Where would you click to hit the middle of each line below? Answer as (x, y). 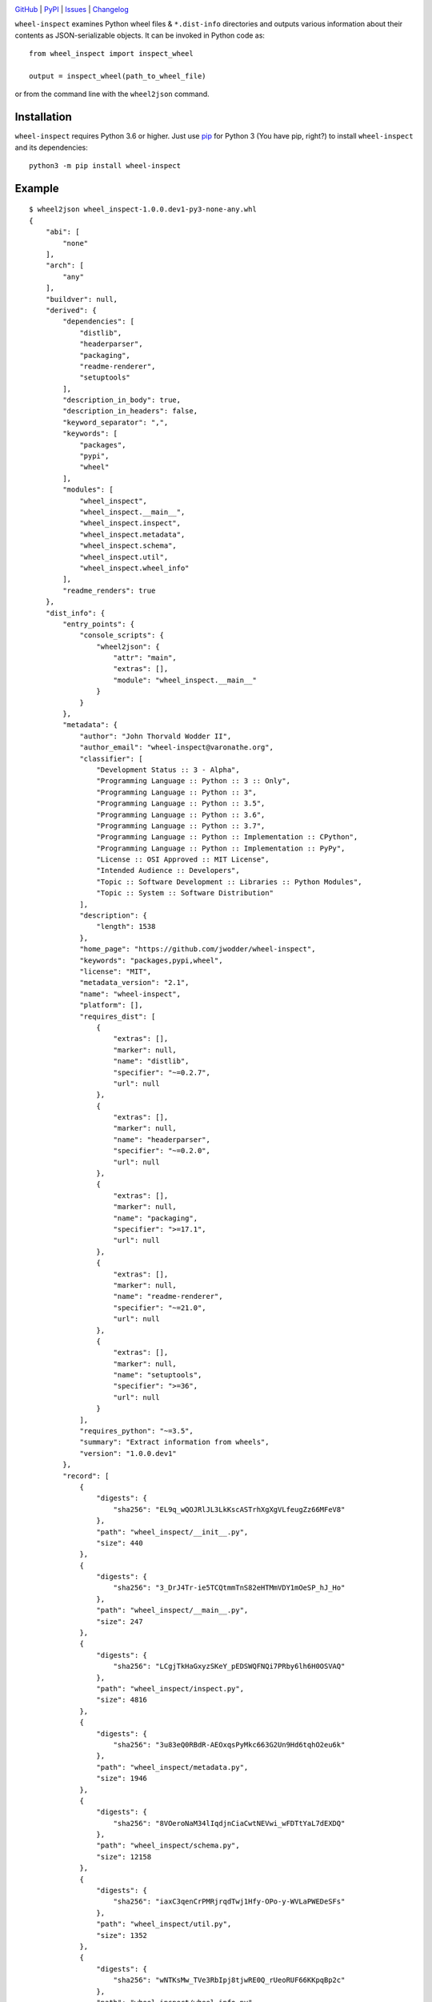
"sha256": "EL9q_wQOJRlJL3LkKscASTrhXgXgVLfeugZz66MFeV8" (229, 1509)
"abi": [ (62, 232)
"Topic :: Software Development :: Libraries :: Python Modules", (229, 882)
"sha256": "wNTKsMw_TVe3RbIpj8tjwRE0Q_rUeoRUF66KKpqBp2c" (229, 1980)
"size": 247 (120, 1621)
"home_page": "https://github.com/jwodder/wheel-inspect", (198, 949)
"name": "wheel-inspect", (130, 994)
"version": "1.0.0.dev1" (128, 1453)
